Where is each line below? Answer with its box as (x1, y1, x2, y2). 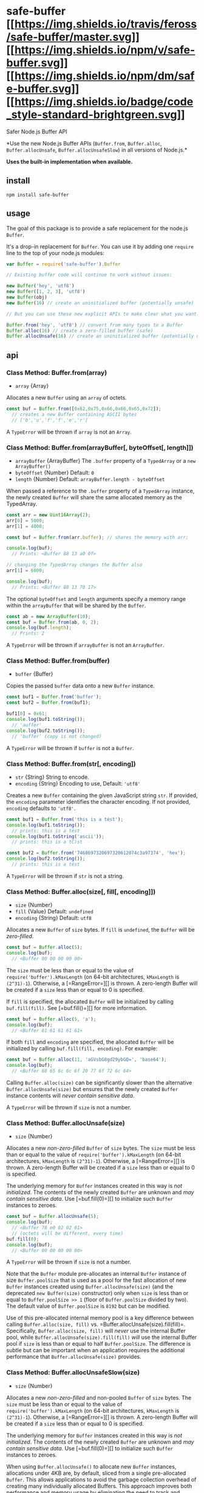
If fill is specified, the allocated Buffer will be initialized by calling (6, 997, 174, 1005)
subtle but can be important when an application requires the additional (6, 1347, 185, 1354)
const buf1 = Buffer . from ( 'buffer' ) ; (6, 694, 102, 700)
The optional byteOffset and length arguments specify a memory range (6, 595, 186, 602)
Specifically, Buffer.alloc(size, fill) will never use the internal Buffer (6, 1327, 186, 1335)
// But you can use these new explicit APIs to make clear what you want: (6, 311, 200, 317)
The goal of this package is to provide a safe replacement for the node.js (6, 224, 188, 232)
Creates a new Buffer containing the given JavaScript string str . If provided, (6, 792, 198, 799)
